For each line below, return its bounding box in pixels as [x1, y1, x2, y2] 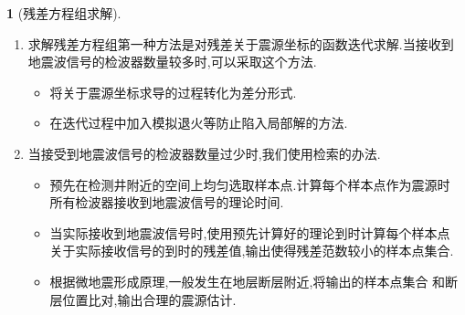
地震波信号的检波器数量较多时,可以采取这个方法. [27, 52, 317, 71]
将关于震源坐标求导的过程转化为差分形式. [49, 82, 297, 101]
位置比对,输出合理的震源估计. [62, 289, 237, 309]
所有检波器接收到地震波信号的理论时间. [49, 193, 284, 212]
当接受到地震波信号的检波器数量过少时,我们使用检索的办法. [27, 143, 381, 163]
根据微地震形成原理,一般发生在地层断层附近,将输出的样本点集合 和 [49, 271, 446, 290]
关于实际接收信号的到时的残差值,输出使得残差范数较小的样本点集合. [49, 241, 454, 260]
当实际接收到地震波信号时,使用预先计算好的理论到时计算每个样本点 [49, 223, 450, 242]
